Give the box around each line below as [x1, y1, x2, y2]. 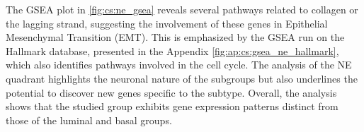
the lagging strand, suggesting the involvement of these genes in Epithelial [6, 16, 328, 30]
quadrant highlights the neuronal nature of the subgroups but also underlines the [6, 71, 358, 85]
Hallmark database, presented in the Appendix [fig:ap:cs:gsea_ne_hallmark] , [6, 43, 339, 58]
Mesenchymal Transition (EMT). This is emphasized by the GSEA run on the [6, 30, 345, 44]
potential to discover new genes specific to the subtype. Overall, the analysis [6, 85, 337, 100]
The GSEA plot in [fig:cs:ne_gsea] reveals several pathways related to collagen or [6, 2, 358, 16]
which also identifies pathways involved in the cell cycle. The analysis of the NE [6, 57, 352, 72]
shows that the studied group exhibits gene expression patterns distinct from [6, 99, 339, 114]
